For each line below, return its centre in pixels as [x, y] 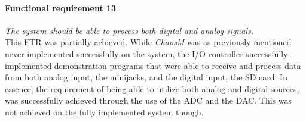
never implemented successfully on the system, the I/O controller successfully [146, 53]
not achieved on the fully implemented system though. [104, 112]
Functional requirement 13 [61, 7]
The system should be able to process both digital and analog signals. [129, 30]
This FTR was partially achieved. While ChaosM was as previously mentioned [148, 42]
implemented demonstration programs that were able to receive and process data [153, 65]
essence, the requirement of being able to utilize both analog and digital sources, [152, 88]
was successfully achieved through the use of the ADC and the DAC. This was [149, 100]
